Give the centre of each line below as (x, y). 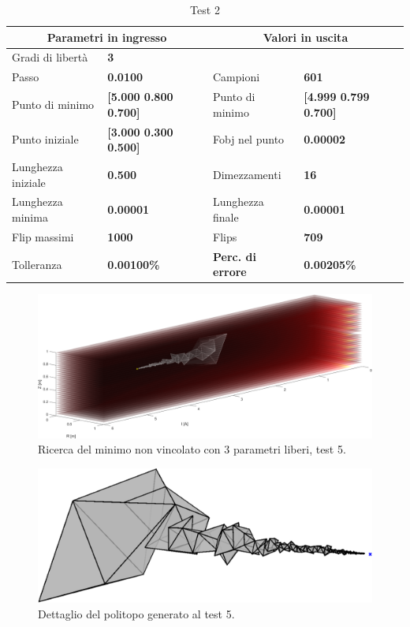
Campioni (237, 77)
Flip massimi (43, 236)
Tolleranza (37, 264)
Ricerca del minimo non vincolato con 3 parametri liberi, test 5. (192, 449)
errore (230, 272)
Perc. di (235, 256)
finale (226, 217)
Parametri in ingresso (107, 37)
